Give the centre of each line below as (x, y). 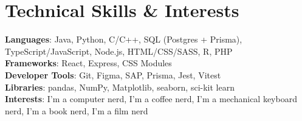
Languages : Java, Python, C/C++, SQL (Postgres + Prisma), (124, 39)
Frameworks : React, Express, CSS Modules (88, 63)
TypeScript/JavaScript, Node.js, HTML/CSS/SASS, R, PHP (119, 51)
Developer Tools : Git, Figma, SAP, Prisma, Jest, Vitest (113, 74)
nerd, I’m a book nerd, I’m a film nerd (77, 110)
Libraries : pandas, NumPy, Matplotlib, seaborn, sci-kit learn (120, 87)
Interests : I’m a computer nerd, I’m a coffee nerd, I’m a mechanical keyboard (151, 99)
